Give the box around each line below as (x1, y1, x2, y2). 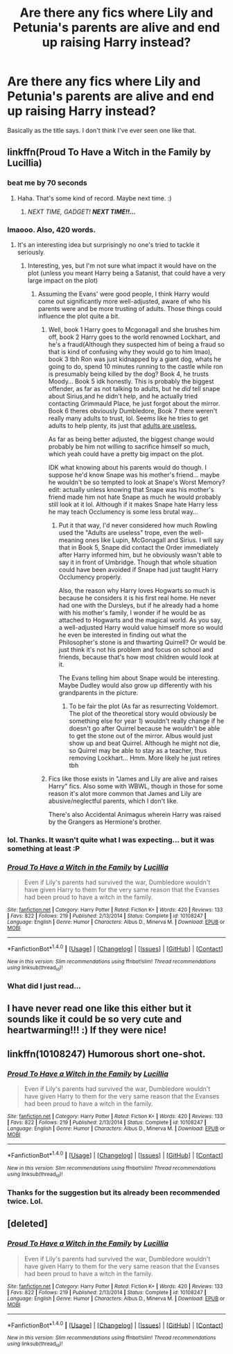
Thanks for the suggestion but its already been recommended (7, 1188, 221, 1197)
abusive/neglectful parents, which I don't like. (48, 797, 179, 805)
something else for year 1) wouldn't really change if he (69, 717, 224, 725)
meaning (58, 536, 84, 544)
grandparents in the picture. (58, 688, 139, 696)
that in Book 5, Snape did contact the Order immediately (58, 543, 219, 551)
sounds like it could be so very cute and (7, 1014, 182, 1026)
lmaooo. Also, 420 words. (7, 225, 96, 234)
